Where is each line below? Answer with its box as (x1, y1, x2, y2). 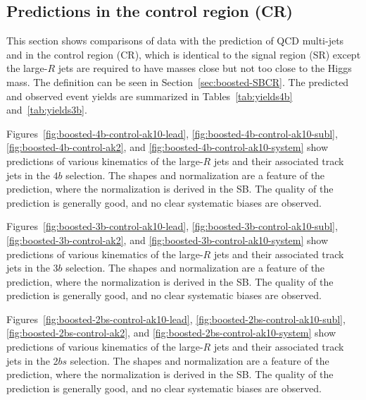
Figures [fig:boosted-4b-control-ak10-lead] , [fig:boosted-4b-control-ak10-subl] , (6, 126, 338, 140)
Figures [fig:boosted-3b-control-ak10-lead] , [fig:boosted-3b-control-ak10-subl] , (6, 219, 338, 234)
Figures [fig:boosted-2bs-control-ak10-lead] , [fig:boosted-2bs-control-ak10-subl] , (6, 311, 346, 326)
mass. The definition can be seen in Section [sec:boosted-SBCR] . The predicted (6, 74, 349, 89)
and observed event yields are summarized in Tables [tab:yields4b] (6, 88, 293, 103)
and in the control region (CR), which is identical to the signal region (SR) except (6, 47, 361, 61)
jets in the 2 (6, 353, 58, 368)
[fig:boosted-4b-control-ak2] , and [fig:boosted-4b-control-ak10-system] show (6, 140, 329, 154)
